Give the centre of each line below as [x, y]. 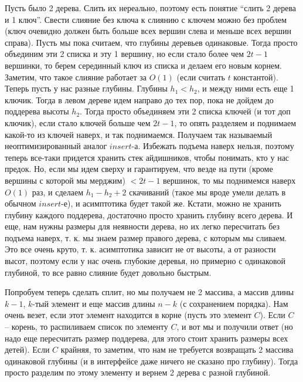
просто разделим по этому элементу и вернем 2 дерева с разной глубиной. [138, 372]
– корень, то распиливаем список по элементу [86, 327]
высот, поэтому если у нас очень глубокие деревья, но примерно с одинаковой [145, 261]
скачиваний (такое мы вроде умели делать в [207, 192]
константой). [256, 77]
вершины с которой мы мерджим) [65, 180]
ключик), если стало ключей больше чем [78, 122]
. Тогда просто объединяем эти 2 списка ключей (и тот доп [185, 111]
